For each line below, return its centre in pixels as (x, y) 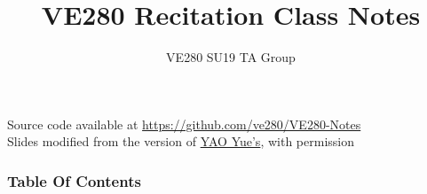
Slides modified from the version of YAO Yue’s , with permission (181, 141)
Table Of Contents (74, 180)
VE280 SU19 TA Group (231, 57)
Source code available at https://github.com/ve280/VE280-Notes (184, 124)
